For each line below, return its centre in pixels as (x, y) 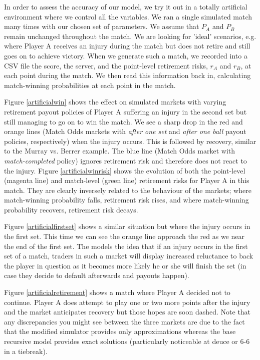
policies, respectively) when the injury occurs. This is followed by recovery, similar (130, 141)
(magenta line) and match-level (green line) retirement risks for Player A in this (127, 180)
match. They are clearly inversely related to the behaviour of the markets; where (128, 190)
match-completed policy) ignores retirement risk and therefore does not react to (125, 160)
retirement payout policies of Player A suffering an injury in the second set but (125, 111)
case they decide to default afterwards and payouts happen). (97, 275)
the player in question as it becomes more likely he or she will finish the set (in (125, 265)
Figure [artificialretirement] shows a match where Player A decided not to (117, 292)
